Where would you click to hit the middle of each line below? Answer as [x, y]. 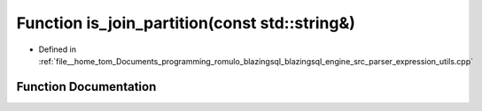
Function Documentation [86, 87]
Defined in [58, 49]
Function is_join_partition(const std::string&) [186, 23]
